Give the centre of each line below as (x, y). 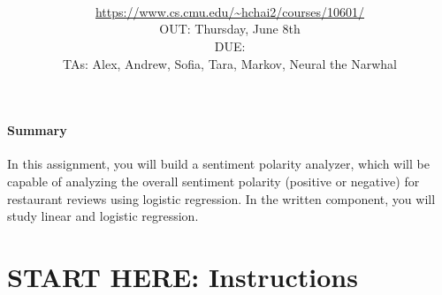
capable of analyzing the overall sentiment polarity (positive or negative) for (213, 181)
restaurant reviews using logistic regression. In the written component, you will (221, 198)
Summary (37, 130)
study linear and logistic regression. (103, 216)
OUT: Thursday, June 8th (230, 29)
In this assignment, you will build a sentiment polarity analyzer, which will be (218, 164)
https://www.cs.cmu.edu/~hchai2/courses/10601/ (230, 11)
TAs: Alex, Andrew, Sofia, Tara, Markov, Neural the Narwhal (230, 63)
